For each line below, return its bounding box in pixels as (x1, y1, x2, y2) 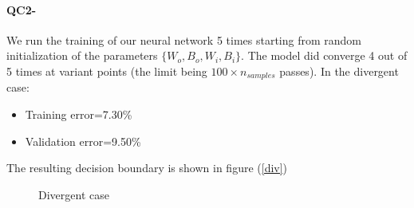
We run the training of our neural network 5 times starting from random (6, 31, 362, 48)
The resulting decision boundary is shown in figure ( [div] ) (6, 159, 288, 176)
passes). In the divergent (279, 62, 399, 79)
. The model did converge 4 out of (241, 47, 408, 64)
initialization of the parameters (6, 47, 158, 64)
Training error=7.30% (25, 106, 132, 123)
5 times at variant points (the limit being (6, 62, 207, 79)
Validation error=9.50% (25, 132, 141, 149)
